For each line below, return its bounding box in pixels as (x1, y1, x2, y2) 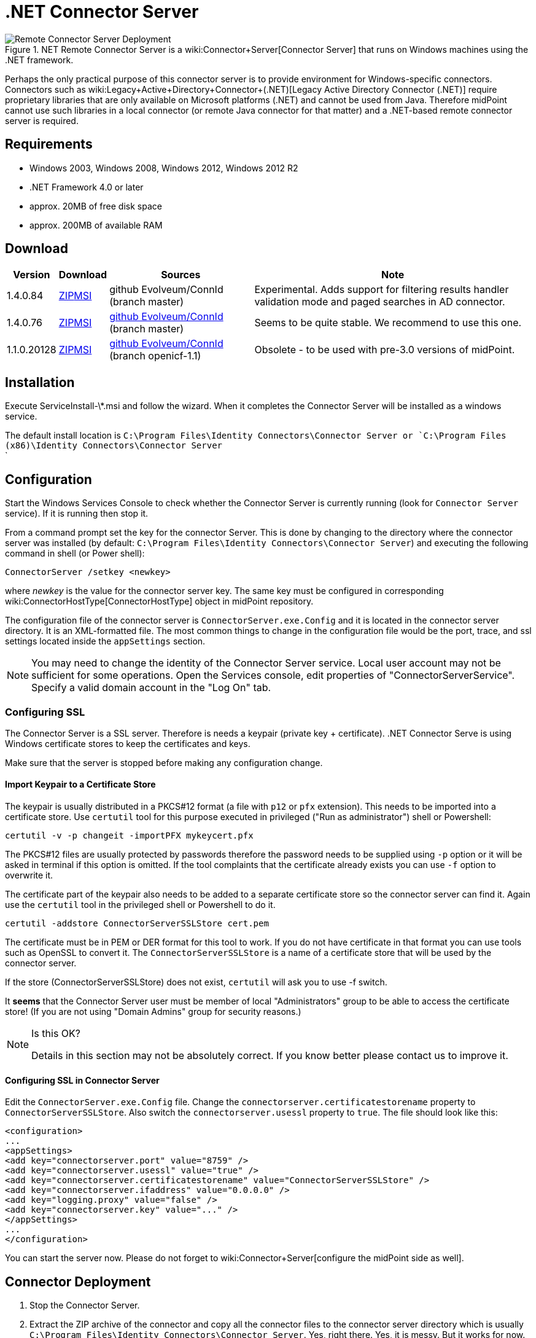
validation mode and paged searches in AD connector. (254, 295, 505, 308)
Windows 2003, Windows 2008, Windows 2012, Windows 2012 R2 (29, 162, 298, 173)
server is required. (5, 115, 79, 126)
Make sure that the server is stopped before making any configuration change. (5, 757, 323, 768)
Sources (161, 268, 201, 281)
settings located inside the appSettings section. (5, 636, 206, 647)
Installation (5, 374, 75, 390)
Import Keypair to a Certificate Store (5, 779, 156, 790)
